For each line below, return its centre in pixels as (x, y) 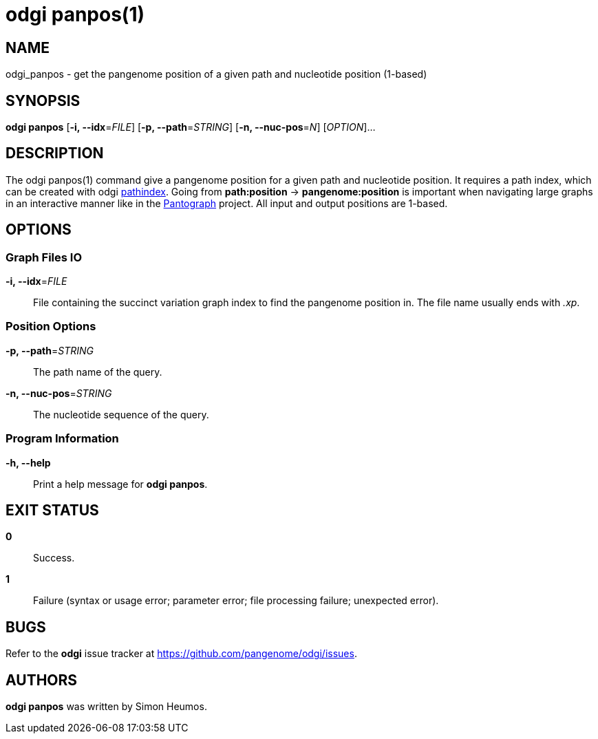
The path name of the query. (98, 372)
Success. (54, 558)
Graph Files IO (44, 257)
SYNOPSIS (43, 100)
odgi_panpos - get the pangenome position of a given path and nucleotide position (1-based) (216, 74)
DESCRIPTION (55, 153)
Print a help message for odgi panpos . (120, 484)
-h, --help (28, 462)
